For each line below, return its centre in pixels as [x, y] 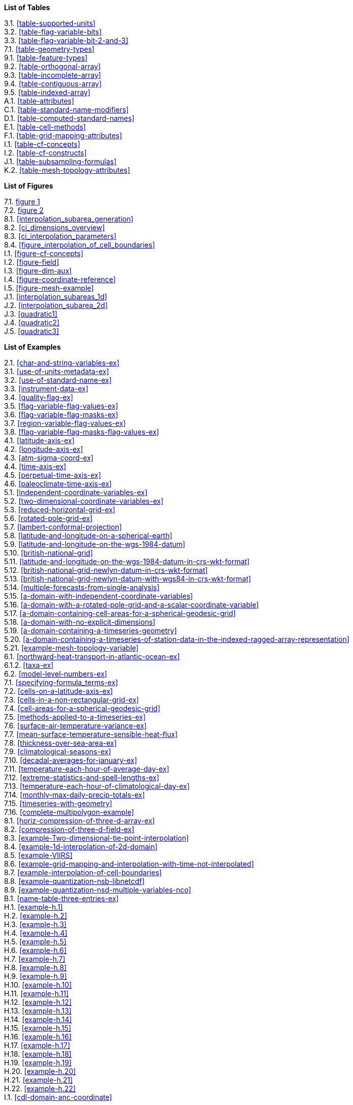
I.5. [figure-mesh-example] [49, 288]
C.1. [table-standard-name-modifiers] [66, 110]
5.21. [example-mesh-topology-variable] [72, 648]
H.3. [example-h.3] [36, 924]
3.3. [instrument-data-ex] [46, 389]
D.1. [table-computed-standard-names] [69, 118]
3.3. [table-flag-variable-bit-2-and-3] [66, 40]
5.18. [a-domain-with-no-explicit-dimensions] [80, 622]
